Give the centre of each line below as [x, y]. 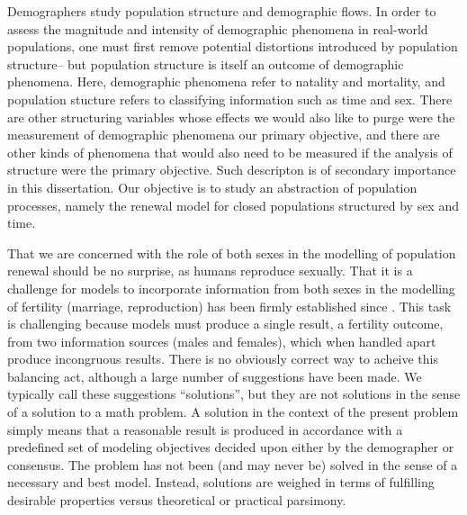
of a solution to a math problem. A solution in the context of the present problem [233, 412]
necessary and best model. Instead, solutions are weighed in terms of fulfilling [221, 482]
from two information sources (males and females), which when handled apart [222, 341]
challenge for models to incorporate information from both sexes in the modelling [231, 288]
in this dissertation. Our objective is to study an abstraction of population [212, 187]
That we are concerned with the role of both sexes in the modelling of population [232, 253]
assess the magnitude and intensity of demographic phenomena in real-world [218, 28]
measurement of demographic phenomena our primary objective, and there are [224, 135]
